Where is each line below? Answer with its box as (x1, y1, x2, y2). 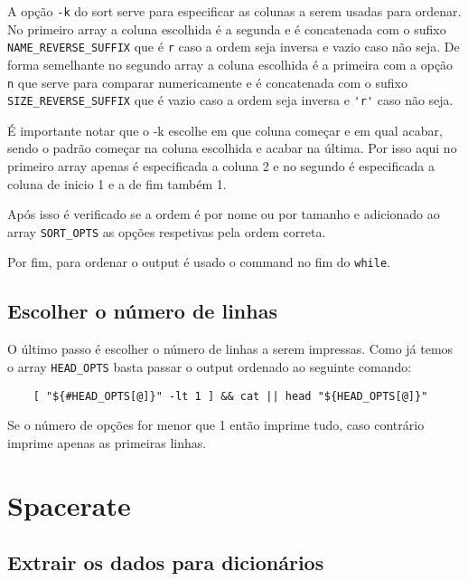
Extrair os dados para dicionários (7, 548, 324, 576)
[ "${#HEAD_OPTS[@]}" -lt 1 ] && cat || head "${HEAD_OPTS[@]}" (33, 389, 428, 403)
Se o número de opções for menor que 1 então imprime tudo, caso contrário (7, 415, 425, 434)
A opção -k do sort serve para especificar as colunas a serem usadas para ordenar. (7, 2, 462, 20)
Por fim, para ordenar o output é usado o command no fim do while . (7, 252, 390, 271)
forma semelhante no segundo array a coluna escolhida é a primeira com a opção (7, 54, 454, 73)
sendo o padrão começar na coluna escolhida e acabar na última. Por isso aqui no (7, 138, 457, 157)
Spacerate (7, 486, 131, 523)
